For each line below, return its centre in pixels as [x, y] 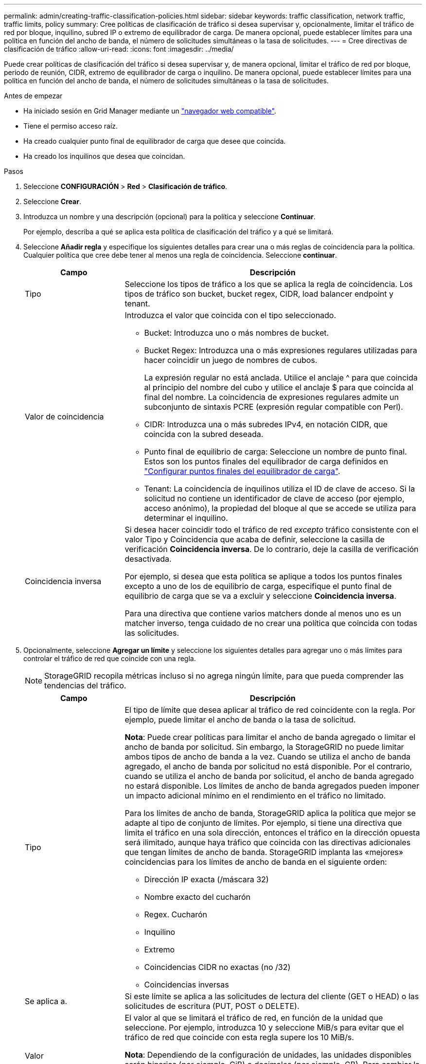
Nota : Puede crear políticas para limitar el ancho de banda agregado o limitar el [270, 737]
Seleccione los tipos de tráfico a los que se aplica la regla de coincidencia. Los [269, 284]
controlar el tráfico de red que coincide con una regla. [110, 658]
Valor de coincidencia [64, 417]
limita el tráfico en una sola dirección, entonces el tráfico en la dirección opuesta [272, 833]
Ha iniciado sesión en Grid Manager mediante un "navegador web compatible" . [150, 111]
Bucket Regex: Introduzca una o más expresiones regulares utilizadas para [281, 350]
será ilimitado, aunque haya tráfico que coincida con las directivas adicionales [268, 842]
